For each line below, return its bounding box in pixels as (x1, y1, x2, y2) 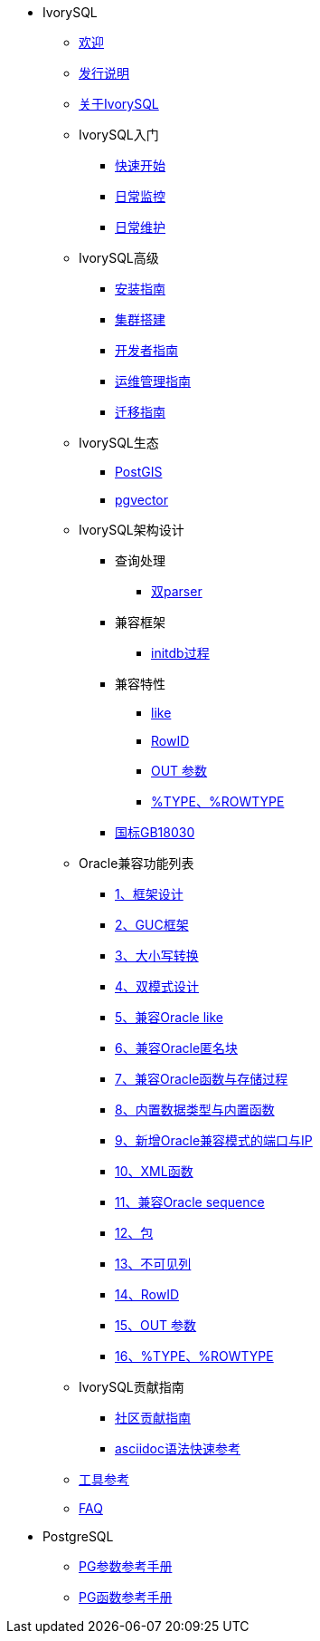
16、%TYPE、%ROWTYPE (115, 1348, 274, 1364)
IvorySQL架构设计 (79, 522, 184, 537)
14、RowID (115, 1287, 180, 1302)
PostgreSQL (42, 1529, 114, 1544)
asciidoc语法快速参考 (115, 1441, 240, 1456)
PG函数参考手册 (79, 1589, 173, 1605)
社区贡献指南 (115, 1410, 191, 1425)
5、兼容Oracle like (115, 1009, 223, 1025)
